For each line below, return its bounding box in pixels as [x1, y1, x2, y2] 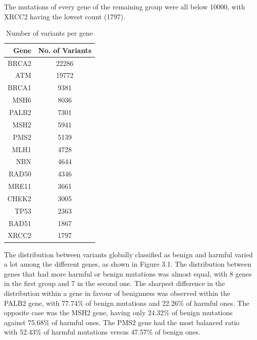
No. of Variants [38, 45, 92, 55]
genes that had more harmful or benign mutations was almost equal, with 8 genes [4, 268, 252, 279]
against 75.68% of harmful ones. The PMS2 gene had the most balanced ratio [4, 317, 240, 327]
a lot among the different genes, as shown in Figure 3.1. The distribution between [4, 259, 252, 269]
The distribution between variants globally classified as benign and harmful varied [4, 249, 253, 259]
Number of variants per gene [6, 28, 93, 38]
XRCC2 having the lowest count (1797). [4, 11, 125, 21]
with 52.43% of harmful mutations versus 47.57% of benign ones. [4, 327, 201, 337]
